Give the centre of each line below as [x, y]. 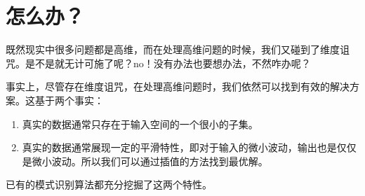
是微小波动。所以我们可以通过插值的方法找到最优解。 [145, 161]
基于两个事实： [69, 100]
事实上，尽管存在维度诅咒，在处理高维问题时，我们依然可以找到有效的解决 [178, 86]
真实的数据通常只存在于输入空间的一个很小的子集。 [140, 124]
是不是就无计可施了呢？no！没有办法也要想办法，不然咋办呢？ [168, 63]
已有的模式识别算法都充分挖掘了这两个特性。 [109, 184]
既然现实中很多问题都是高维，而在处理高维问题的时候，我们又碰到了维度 [173, 49]
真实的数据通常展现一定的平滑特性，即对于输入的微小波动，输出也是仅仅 [189, 147]
